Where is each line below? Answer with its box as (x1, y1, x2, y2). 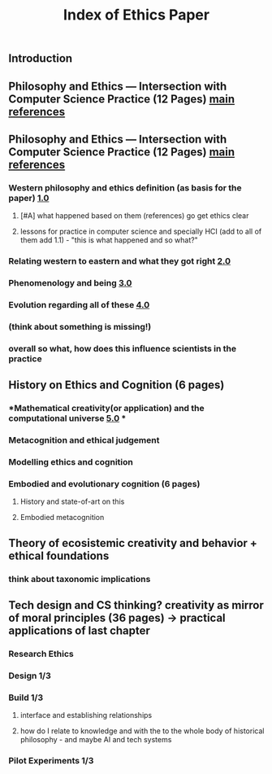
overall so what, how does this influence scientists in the (8, 343, 237, 354)
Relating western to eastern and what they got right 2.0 (8, 256, 231, 267)
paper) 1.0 (8, 192, 50, 203)
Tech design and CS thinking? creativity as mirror (8, 598, 264, 612)
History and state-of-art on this (19, 496, 125, 506)
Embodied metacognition (19, 513, 105, 523)
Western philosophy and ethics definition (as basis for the (8, 181, 242, 193)
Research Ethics (8, 648, 75, 659)
